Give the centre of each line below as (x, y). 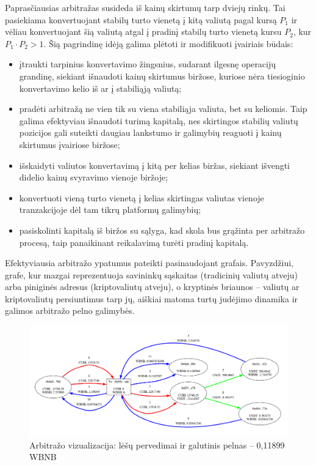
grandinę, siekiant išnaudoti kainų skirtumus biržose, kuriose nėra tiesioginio (162, 76)
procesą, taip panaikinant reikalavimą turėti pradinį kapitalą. (134, 242)
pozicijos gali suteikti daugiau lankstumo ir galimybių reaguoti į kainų (150, 132)
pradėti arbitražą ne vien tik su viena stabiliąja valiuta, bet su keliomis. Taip (163, 109)
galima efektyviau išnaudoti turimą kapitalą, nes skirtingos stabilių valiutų (159, 120)
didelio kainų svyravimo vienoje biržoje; (94, 177)
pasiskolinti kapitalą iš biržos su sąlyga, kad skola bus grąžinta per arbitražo (162, 230)
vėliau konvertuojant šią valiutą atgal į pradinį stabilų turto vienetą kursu (143, 32)
